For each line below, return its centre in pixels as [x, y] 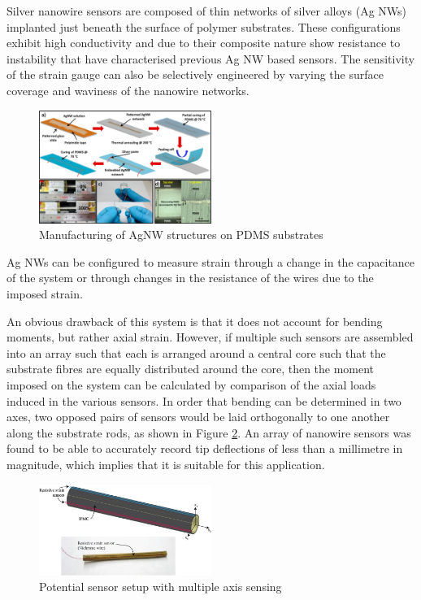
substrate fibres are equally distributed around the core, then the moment [191, 369]
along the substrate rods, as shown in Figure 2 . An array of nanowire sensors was [209, 432]
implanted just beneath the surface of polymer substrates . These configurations [204, 26]
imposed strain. [45, 294]
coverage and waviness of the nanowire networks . [128, 90]
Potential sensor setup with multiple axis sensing [161, 587]
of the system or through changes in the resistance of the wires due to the [190, 278]
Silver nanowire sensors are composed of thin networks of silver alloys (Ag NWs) [206, 11]
